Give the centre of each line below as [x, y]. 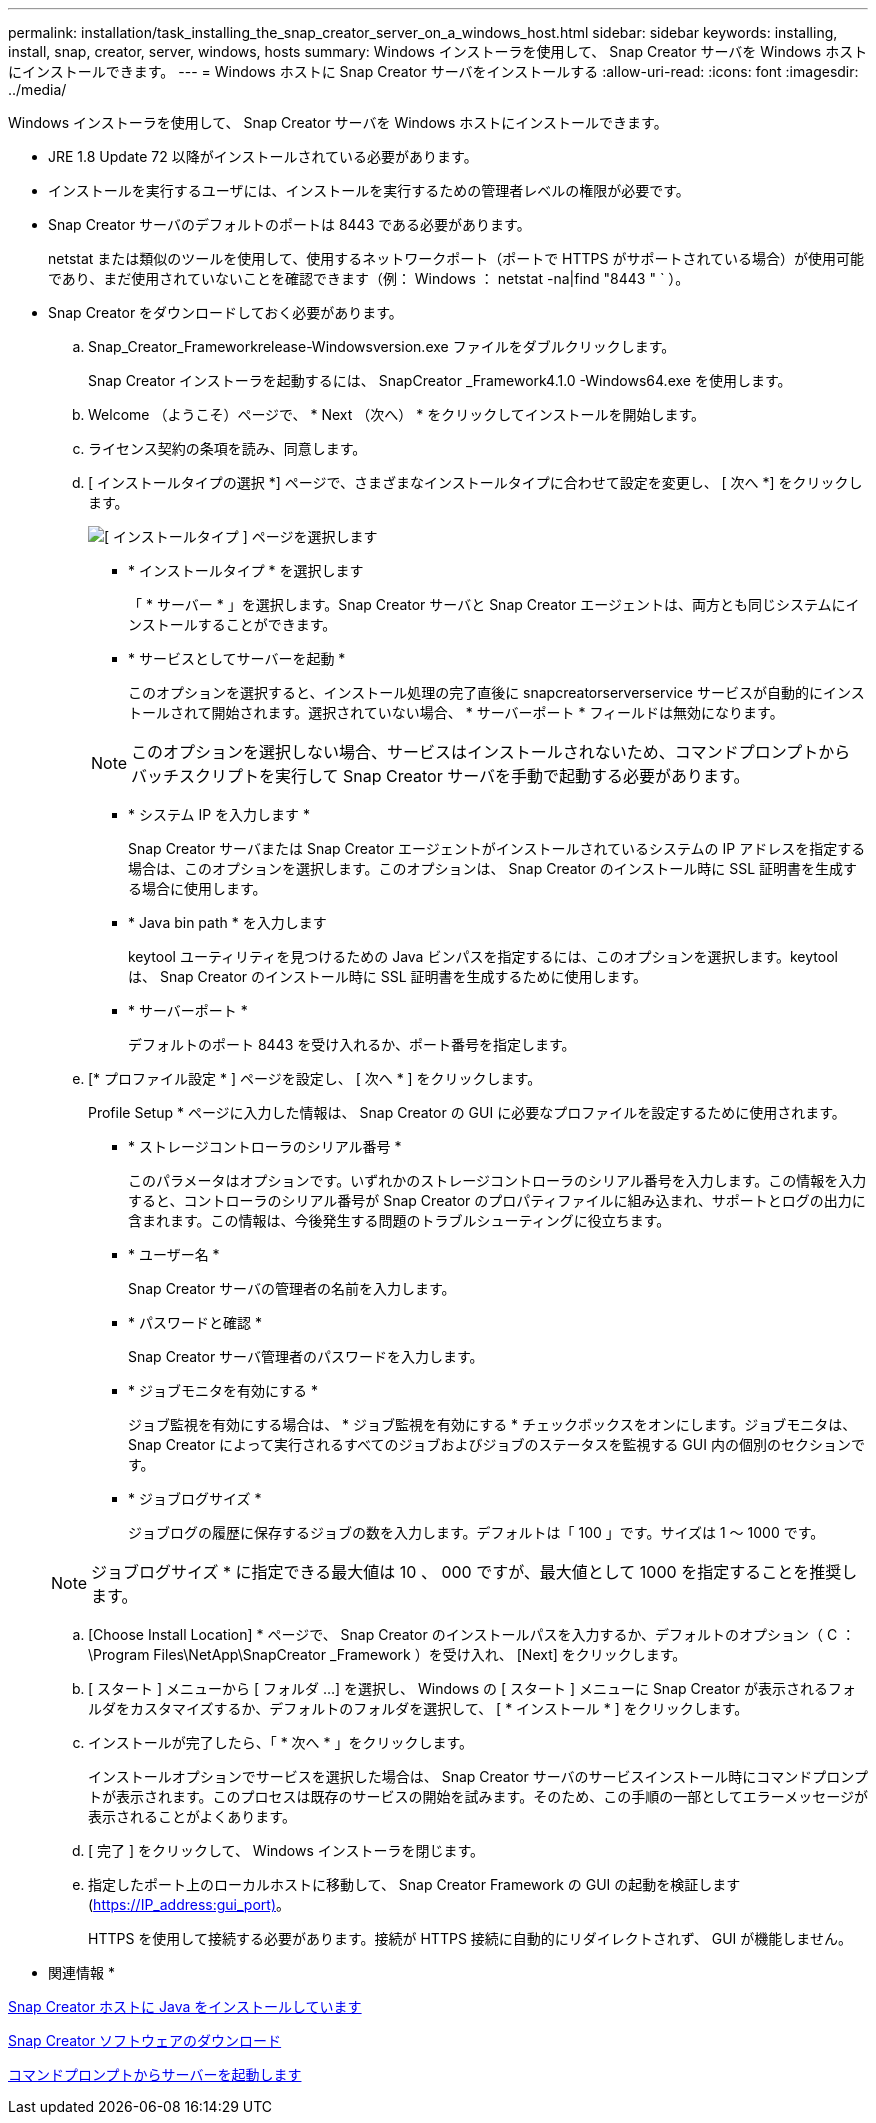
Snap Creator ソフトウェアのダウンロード [145, 2040]
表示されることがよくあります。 [192, 1816]
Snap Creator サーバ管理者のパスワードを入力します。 [306, 1356]
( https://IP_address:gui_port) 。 [189, 1904]
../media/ [37, 89]
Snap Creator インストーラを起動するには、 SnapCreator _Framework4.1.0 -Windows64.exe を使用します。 [440, 380]
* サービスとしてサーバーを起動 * [237, 658]
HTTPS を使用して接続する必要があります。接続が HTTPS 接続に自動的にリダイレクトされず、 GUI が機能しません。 [470, 1938]
